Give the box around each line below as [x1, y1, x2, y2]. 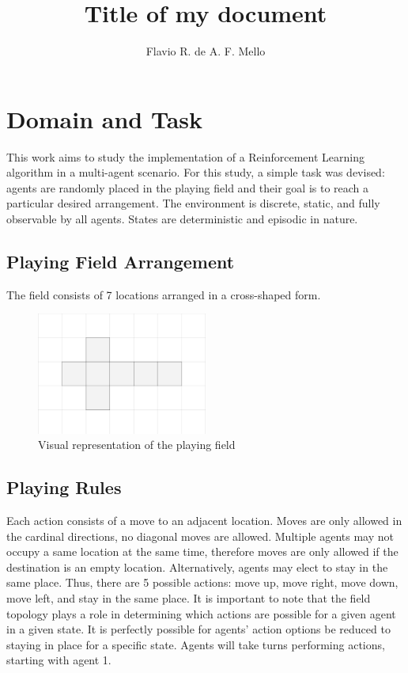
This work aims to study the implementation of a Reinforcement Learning [6, 148, 365, 165]
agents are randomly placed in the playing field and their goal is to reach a [6, 179, 369, 196]
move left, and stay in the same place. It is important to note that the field [6, 589, 371, 606]
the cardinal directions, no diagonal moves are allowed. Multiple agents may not [6, 527, 394, 544]
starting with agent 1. [6, 652, 111, 668]
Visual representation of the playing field [38, 436, 236, 453]
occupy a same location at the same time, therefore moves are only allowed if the [6, 543, 399, 560]
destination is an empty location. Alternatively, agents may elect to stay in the [6, 558, 388, 575]
